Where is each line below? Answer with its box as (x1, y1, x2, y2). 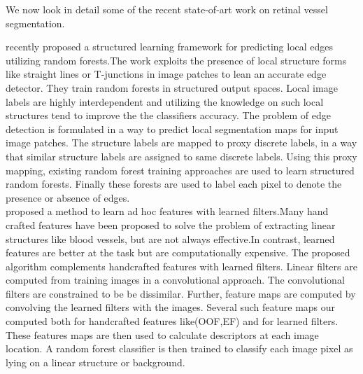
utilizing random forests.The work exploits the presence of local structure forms (6, 53, 347, 67)
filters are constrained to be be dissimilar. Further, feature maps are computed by (6, 286, 356, 300)
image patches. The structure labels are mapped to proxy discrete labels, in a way (6, 135, 357, 150)
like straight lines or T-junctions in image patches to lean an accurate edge (6, 67, 327, 81)
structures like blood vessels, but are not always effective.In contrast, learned (6, 231, 335, 246)
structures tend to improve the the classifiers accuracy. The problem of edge (6, 108, 331, 123)
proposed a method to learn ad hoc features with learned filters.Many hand (6, 204, 329, 219)
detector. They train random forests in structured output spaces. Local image (6, 80, 338, 95)
